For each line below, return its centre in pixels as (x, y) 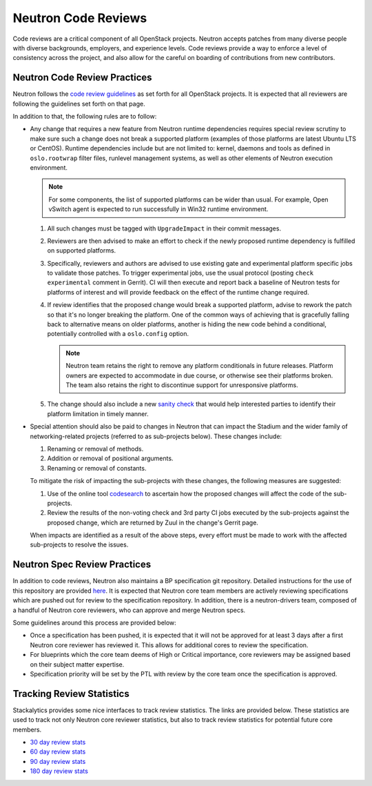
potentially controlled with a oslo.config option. (118, 334)
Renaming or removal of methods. (95, 449)
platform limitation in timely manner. (98, 413)
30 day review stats (58, 742)
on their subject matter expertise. (77, 664)
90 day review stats (58, 761)
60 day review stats (58, 751)
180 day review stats (59, 771)
